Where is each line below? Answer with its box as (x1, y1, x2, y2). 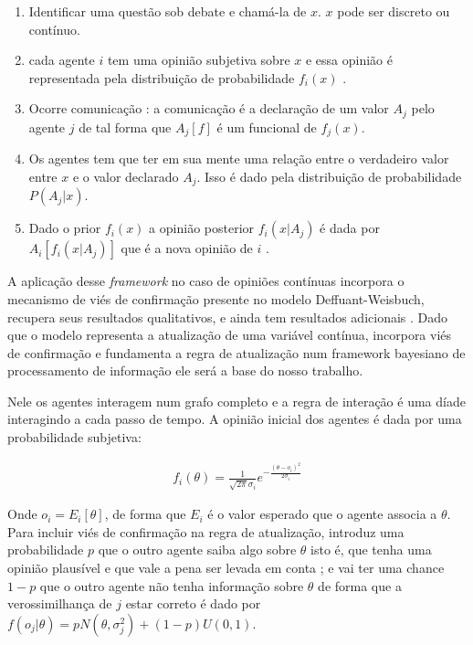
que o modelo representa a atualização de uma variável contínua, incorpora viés (7, 325, 452, 344)
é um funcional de (216, 117, 317, 136)
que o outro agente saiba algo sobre (98, 540, 297, 559)
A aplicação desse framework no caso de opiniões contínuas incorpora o (7, 271, 405, 291)
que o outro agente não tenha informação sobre (39, 576, 304, 595)
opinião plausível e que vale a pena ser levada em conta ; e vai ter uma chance (7, 557, 445, 576)
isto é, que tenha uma (310, 540, 432, 559)
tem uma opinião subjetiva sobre (107, 50, 290, 69)
